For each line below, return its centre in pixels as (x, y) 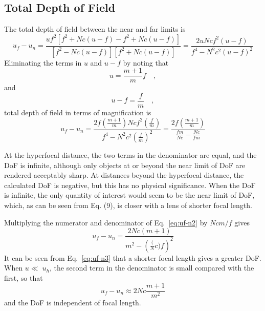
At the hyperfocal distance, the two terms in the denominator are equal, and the (130, 154)
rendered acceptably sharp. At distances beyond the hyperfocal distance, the (124, 175)
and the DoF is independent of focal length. (73, 303)
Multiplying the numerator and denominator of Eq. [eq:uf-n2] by (106, 222)
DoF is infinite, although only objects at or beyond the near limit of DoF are (125, 165)
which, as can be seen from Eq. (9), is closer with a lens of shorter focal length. (128, 205)
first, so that (24, 277)
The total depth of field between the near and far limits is (95, 29)
